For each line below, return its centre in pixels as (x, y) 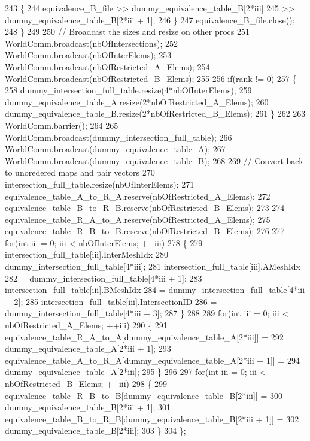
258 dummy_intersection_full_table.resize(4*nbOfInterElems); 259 (128, 90)
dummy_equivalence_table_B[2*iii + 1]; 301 (88, 407)
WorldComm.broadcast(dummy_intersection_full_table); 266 (118, 137)
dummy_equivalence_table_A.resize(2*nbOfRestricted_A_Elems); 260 (137, 102)
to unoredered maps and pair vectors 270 (80, 172)
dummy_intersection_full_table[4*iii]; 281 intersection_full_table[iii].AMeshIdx (153, 266)
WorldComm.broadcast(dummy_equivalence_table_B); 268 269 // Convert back (154, 160)
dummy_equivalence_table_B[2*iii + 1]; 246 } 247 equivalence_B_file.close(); (150, 19)
